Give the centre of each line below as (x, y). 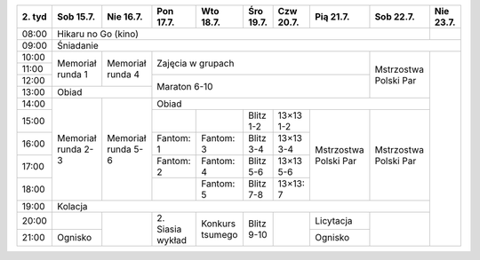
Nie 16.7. (125, 16)
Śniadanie (78, 46)
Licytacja (334, 220)
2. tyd (35, 16)
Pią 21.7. (332, 16)
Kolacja (72, 206)
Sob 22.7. (395, 16)
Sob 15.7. (76, 16)
